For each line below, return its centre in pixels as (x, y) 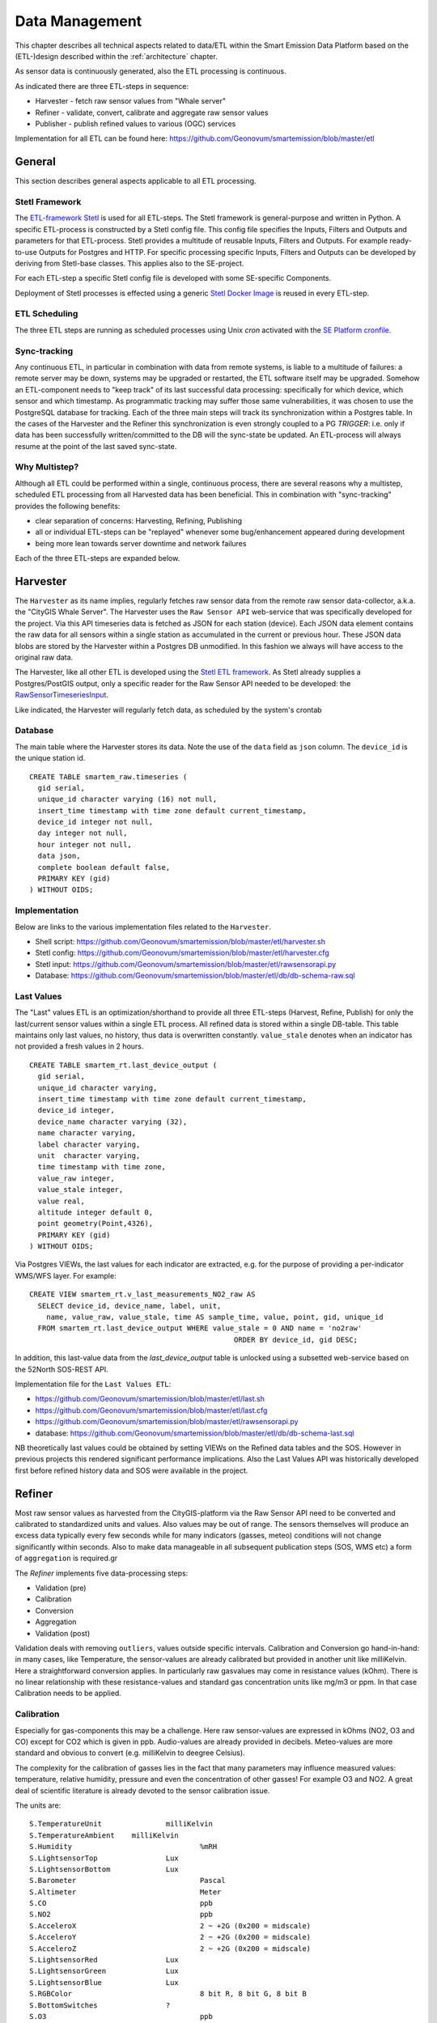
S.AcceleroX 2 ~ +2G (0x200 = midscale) (170, 1925)
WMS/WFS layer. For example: (66, 1275)
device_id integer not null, (95, 822)
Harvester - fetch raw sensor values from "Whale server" (131, 101)
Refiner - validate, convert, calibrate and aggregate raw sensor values (152, 112)
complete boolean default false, (104, 867)
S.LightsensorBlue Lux (104, 1982)
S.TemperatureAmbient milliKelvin (104, 1835)
